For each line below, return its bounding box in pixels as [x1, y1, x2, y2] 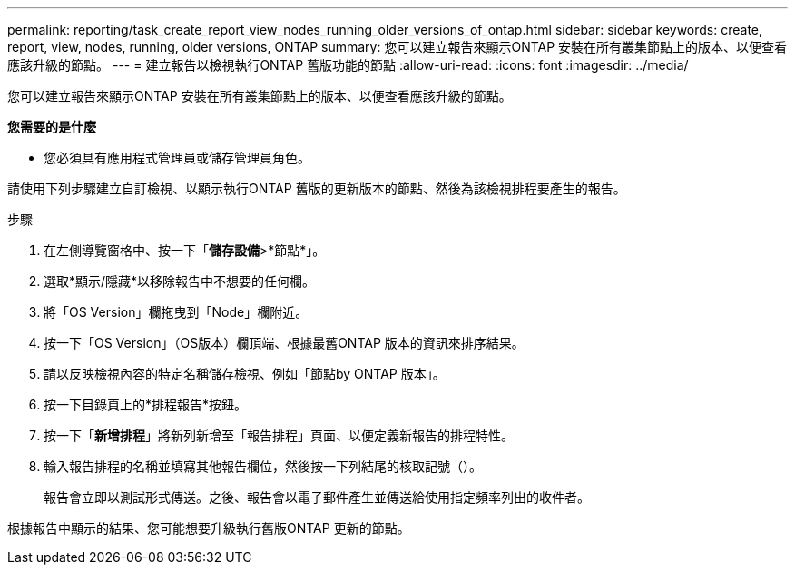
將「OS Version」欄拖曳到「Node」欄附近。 [44, 304, 309, 320]
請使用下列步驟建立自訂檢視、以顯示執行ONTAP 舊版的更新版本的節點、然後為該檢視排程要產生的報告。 [7, 181, 626, 196]
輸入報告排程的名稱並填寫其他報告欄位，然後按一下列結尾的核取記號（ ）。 [44, 459, 482, 474]
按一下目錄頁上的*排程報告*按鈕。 [44, 397, 248, 412]
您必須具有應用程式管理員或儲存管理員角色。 [44, 150, 310, 165]
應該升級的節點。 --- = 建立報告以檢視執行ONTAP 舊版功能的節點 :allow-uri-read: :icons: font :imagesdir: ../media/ [7, 57, 689, 73]
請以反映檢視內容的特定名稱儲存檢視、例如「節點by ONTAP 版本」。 [44, 366, 446, 381]
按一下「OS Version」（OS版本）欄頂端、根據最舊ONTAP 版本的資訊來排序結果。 [44, 335, 525, 350]
